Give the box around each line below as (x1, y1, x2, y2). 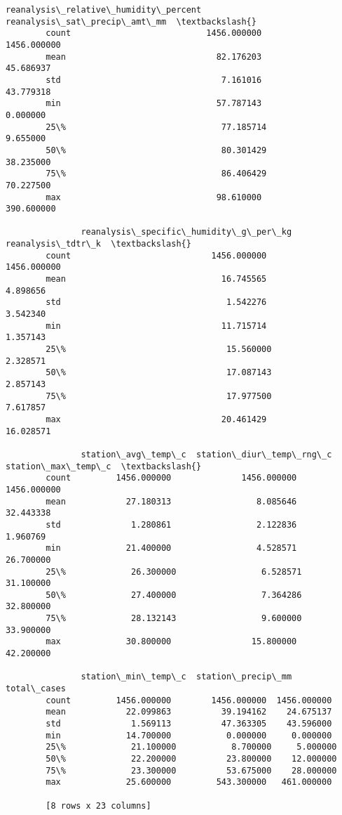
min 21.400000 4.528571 (46, 543, 297, 554)
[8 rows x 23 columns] (46, 800, 151, 811)
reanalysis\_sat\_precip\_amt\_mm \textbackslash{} (6, 16, 256, 27)
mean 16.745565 (46, 274, 267, 285)
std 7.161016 (46, 74, 262, 85)
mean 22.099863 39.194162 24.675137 (46, 707, 332, 717)
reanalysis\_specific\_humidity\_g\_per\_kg (81, 227, 292, 237)
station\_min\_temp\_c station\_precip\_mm (81, 672, 292, 682)
